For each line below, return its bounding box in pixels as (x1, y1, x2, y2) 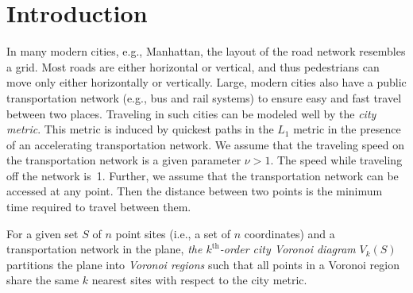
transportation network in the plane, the (6, 241, 203, 257)
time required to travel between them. (6, 199, 191, 215)
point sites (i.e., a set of (115, 225, 230, 241)
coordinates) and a (244, 225, 335, 241)
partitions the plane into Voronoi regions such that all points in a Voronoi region (6, 256, 399, 272)
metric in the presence (293, 121, 401, 137)
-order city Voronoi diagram (219, 241, 356, 257)
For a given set (6, 225, 79, 241)
